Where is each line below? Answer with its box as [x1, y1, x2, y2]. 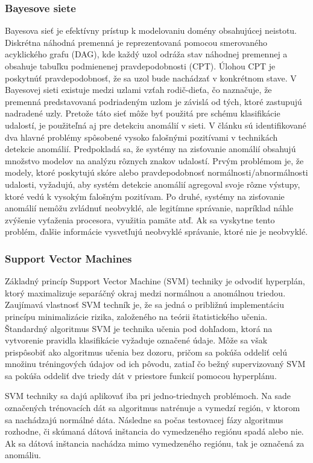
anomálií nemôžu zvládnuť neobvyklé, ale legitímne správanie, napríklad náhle [5, 202, 294, 214]
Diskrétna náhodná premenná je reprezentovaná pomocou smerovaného [5, 36, 267, 48]
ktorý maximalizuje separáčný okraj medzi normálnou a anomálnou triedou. [5, 286, 286, 299]
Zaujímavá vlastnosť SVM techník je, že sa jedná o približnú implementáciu [5, 298, 285, 311]
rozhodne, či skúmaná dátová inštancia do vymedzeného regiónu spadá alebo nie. [5, 425, 304, 438]
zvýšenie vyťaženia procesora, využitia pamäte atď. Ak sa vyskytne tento [5, 213, 275, 226]
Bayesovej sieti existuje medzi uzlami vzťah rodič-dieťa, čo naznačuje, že [5, 83, 272, 96]
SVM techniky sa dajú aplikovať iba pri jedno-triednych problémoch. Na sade [5, 389, 291, 402]
